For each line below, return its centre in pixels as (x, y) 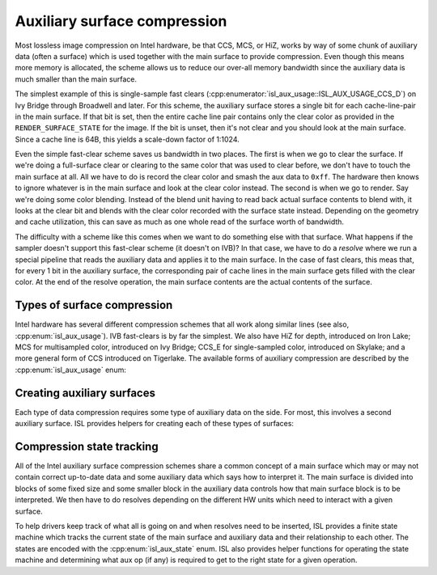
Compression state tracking (87, 446)
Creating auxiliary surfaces (85, 393)
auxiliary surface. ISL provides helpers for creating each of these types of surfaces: (155, 424)
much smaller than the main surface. (76, 79)
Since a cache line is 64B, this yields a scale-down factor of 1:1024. (127, 139)
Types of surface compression (94, 305)
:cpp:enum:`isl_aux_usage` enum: (71, 370)
